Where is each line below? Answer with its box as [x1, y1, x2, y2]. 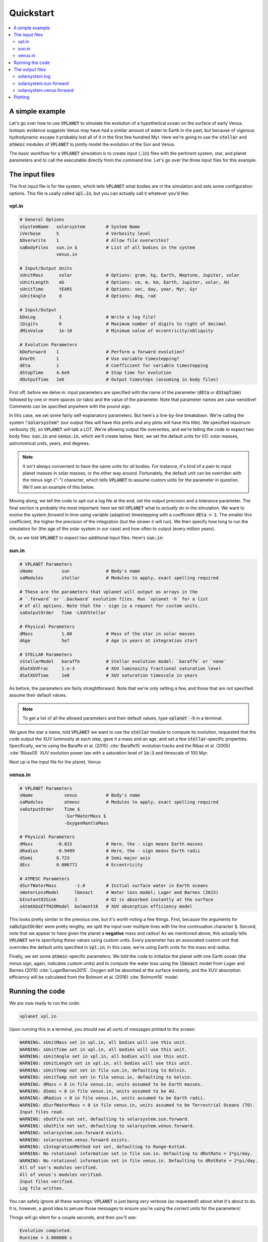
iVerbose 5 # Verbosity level [19, 231, 151, 236]
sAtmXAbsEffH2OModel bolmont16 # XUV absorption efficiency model [19, 904, 193, 909]
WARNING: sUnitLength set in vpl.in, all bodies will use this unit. [19, 1061, 193, 1066]
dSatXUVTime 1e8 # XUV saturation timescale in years [19, 672, 198, 678]
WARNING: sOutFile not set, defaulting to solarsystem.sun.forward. [19, 1116, 190, 1122]
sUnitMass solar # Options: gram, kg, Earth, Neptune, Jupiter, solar [19, 272, 240, 278]
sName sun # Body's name [19, 568, 140, 574]
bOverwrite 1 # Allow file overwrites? [19, 237, 169, 243]
